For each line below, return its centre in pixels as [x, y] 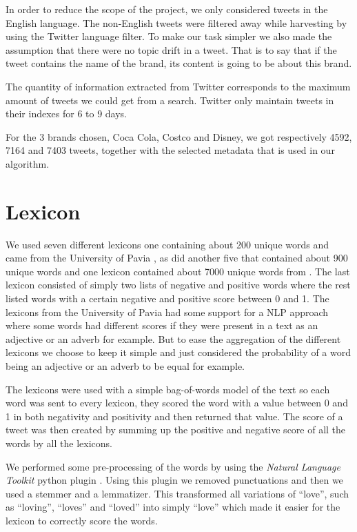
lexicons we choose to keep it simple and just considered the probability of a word [178, 352]
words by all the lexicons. [59, 443]
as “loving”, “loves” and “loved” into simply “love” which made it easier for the [173, 507]
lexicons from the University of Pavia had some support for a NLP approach [167, 312]
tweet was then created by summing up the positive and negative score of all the [176, 430]
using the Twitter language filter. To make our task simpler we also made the [169, 36]
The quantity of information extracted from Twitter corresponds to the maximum [178, 86]
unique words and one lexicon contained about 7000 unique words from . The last [178, 271]
